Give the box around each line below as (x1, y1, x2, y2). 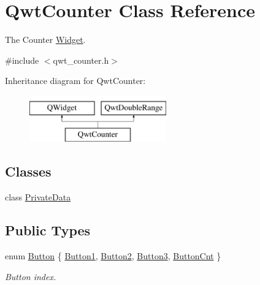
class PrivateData (5, 191, 71, 203)
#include (5, 53, 39, 66)
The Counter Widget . (5, 33, 86, 46)
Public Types (5, 221, 91, 240)
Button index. (5, 270, 56, 283)
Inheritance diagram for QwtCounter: (5, 74, 146, 87)
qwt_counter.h (53, 53, 109, 66)
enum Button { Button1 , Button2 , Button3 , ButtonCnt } (5, 249, 221, 262)
